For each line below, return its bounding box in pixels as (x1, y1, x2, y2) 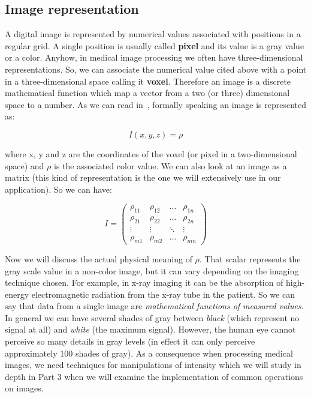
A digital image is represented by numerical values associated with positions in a (5, 28, 301, 40)
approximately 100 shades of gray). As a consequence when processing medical (5, 346, 293, 359)
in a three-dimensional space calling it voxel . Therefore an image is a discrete (5, 74, 291, 87)
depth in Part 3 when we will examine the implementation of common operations (5, 370, 303, 382)
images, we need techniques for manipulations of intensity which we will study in (5, 358, 301, 371)
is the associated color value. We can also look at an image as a (53, 159, 287, 172)
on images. (5, 382, 44, 394)
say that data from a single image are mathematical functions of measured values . (5, 300, 304, 312)
